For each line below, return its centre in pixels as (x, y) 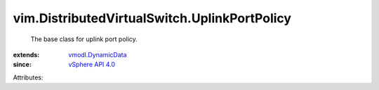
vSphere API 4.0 (92, 65)
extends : (26, 54)
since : (22, 65)
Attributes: (28, 77)
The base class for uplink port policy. (84, 39)
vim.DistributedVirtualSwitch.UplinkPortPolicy (152, 18)
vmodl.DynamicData (98, 54)
